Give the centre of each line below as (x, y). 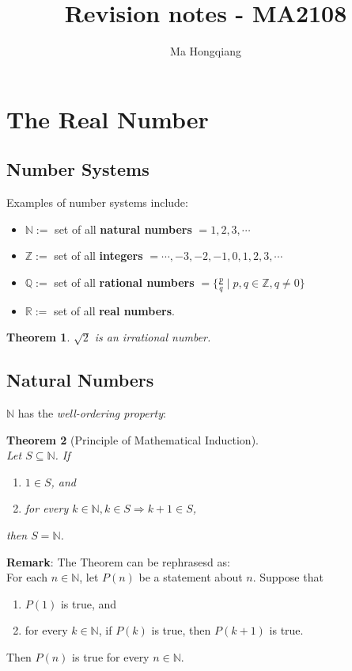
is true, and (89, 603)
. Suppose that (288, 577)
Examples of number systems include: (97, 202)
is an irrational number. (153, 337)
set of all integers (98, 255)
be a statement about (191, 577)
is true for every (111, 657)
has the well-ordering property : (92, 413)
